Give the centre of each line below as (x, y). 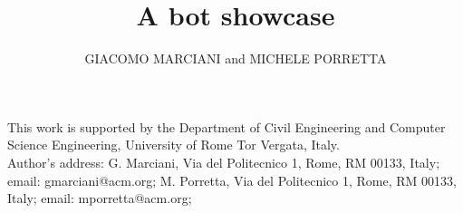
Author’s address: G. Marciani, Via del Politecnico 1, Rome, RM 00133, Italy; (224, 162)
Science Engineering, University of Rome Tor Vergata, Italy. (174, 145)
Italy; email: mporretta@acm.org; (100, 198)
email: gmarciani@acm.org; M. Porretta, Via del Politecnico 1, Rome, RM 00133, (232, 180)
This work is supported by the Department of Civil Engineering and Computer (227, 126)
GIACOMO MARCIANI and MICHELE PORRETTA (236, 58)
